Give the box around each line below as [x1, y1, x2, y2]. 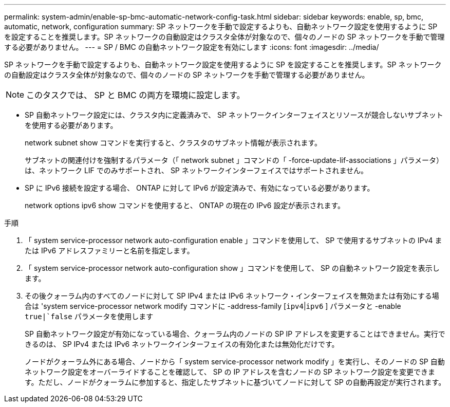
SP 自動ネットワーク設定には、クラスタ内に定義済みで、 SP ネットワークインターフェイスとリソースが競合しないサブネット [25, 110, 443, 119]
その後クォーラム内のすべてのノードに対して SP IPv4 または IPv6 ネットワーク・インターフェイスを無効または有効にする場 [25, 291, 439, 300]
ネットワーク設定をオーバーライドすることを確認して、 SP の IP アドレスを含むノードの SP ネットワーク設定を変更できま [25, 367, 435, 376]
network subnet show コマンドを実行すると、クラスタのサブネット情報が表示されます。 [25, 138, 322, 147]
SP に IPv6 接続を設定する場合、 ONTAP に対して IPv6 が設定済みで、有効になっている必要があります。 [25, 183, 374, 192]
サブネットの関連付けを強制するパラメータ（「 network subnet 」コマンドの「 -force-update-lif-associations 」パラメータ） [25, 156, 443, 164]
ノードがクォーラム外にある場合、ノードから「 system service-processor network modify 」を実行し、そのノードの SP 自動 [25, 357, 445, 366]
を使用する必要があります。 [25, 121, 118, 129]
